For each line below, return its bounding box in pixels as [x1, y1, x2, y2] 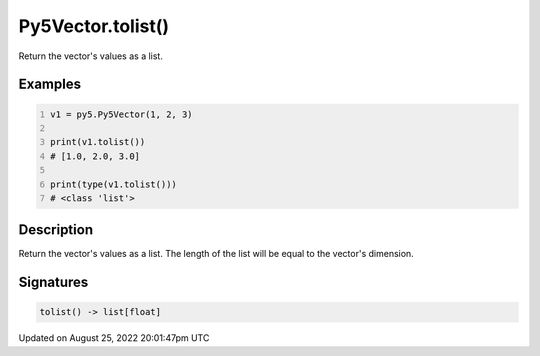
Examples [18, 76, 82, 93]
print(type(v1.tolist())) [50, 178, 177, 190]
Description [18, 221, 94, 239]
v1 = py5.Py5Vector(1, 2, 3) [50, 108, 194, 120]
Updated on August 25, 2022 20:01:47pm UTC [18, 332, 210, 344]
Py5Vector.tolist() [18, 15, 170, 37]
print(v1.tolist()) [50, 136, 146, 148]
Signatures [18, 274, 89, 291]
